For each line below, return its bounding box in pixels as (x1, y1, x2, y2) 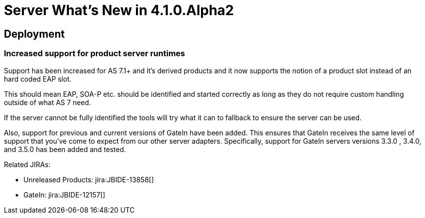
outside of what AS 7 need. (4, 98, 91, 107)
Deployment (4, 27, 65, 40)
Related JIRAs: (4, 160, 51, 169)
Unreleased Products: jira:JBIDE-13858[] (23, 175, 154, 184)
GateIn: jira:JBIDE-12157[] (23, 190, 106, 199)
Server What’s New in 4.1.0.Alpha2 (4, 2, 234, 19)
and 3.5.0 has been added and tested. (4, 145, 126, 153)
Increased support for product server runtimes (4, 48, 185, 59)
